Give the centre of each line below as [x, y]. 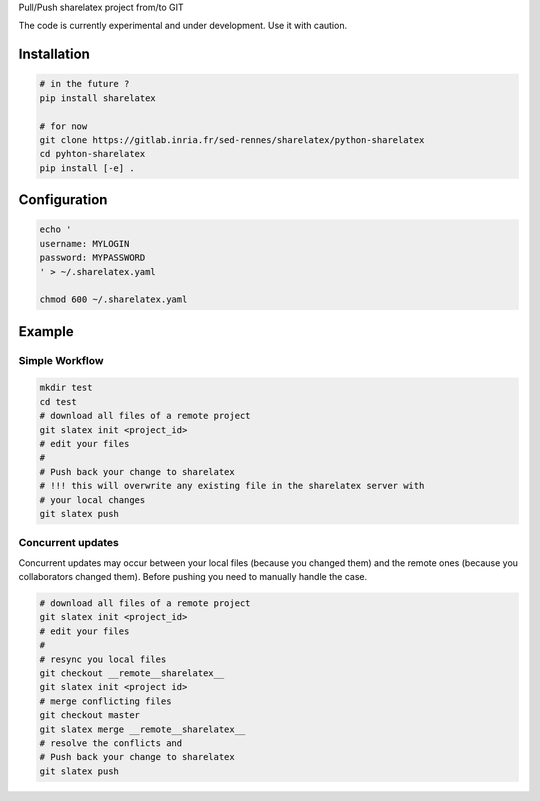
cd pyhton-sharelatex [92, 154]
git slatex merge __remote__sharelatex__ [142, 729]
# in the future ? [84, 84]
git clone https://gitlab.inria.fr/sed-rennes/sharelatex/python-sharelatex [232, 139]
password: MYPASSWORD [92, 258]
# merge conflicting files [105, 701]
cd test [58, 401]
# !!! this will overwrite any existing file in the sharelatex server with [232, 486]
